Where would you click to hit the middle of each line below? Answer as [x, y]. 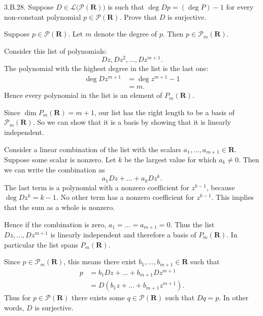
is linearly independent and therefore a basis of [123, 234]
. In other [234, 297]
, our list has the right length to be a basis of [164, 112]
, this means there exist [100, 261]
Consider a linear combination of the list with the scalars [93, 149]
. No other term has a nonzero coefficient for [125, 197]
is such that [126, 7]
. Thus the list [192, 224]
